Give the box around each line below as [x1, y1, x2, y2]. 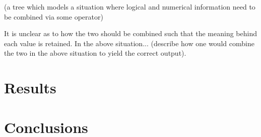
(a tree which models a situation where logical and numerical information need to [4, 2, 255, 12]
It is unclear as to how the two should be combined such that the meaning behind [4, 28, 257, 39]
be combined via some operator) [4, 11, 103, 22]
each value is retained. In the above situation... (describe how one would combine [4, 38, 254, 48]
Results [4, 77, 56, 98]
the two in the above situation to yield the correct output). [4, 48, 186, 58]
